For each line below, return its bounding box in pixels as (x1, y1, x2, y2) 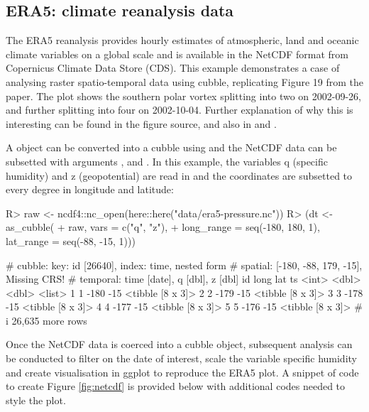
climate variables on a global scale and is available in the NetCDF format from (6, 46, 348, 61)
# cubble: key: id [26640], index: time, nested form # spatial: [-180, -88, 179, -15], (6, 257, 363, 272)
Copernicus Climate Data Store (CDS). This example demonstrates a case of (6, 60, 340, 75)
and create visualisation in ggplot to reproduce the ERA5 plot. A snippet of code (6, 364, 359, 379)
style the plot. (6, 392, 66, 407)
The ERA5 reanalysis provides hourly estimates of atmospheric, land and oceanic (6, 33, 359, 48)
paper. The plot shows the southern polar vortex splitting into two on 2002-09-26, (6, 88, 361, 103)
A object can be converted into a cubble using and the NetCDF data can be (6, 140, 337, 155)
